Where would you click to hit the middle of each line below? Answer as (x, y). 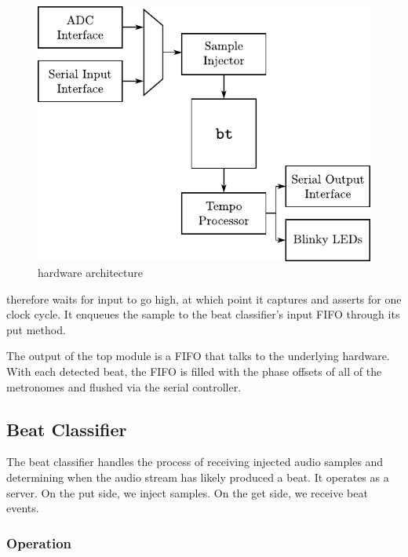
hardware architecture (90, 272)
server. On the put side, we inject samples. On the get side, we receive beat (187, 492)
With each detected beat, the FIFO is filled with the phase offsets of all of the (194, 371)
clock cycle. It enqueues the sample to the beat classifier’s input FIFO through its (203, 314)
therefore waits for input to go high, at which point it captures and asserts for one (204, 299)
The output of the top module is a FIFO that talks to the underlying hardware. (198, 356)
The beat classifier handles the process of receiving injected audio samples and (195, 462)
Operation (39, 542)
